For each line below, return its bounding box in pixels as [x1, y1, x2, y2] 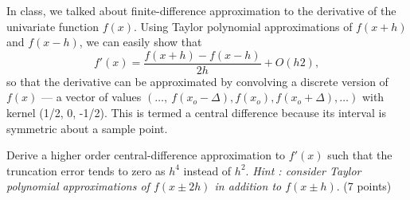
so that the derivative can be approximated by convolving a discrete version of [6, 73, 389, 89]
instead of [183, 162, 232, 178]
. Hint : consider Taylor [245, 162, 361, 178]
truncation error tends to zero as [6, 162, 166, 178]
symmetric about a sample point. [6, 120, 168, 136]
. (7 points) [336, 178, 392, 194]
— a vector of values [41, 88, 142, 105]
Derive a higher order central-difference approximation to [6, 147, 286, 163]
